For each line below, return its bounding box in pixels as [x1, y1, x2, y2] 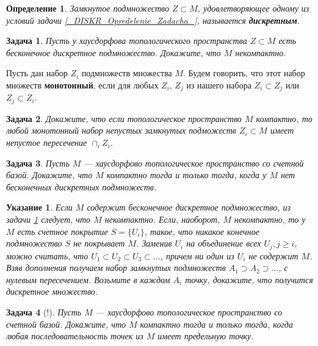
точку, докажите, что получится [185, 273, 313, 286]
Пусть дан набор [6, 67, 68, 79]
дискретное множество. [6, 285, 98, 298]
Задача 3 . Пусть [6, 156, 70, 169]
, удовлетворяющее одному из [197, 2, 309, 14]
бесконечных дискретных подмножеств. [6, 180, 157, 193]
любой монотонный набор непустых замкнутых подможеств [6, 124, 236, 137]
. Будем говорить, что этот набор [183, 67, 305, 79]
